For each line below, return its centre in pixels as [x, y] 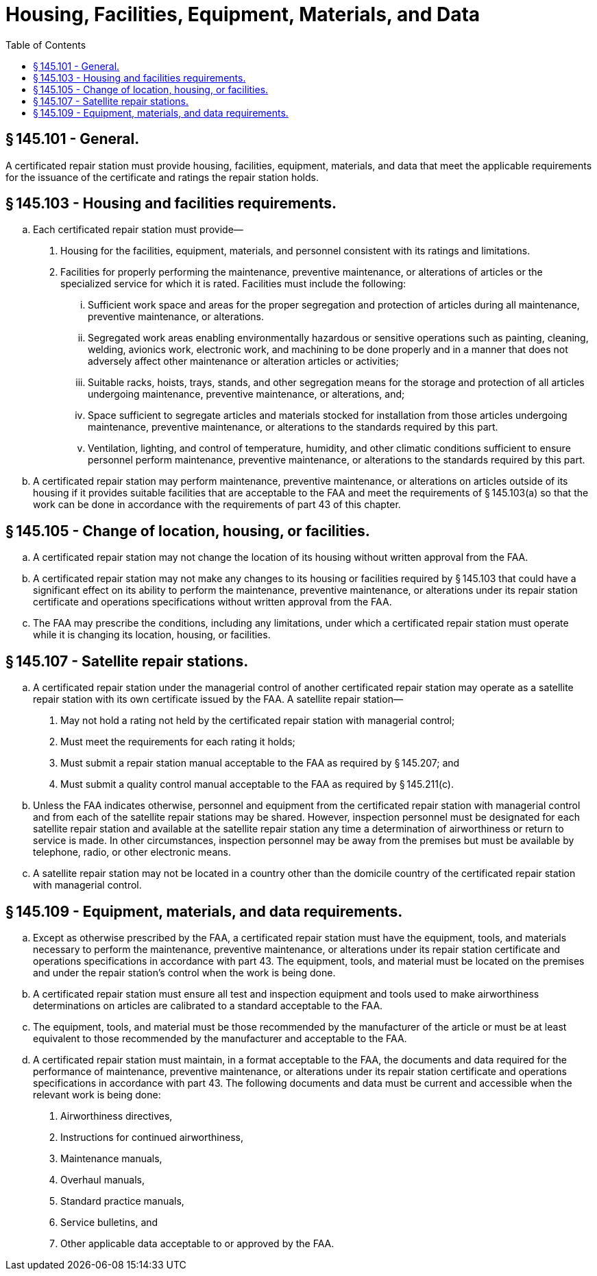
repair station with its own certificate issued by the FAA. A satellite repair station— [218, 699]
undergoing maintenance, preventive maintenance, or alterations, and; [246, 394]
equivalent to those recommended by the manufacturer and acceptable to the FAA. [220, 1038]
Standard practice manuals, [122, 1201]
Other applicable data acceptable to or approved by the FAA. [197, 1243]
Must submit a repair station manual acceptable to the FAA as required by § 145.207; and [260, 763]
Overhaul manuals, [103, 1179]
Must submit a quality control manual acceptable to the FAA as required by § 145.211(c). [257, 784]
